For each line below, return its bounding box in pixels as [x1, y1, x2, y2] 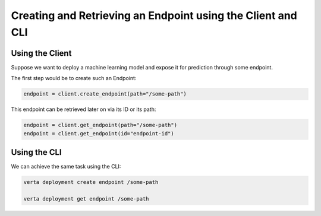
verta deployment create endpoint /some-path [23, 179, 159, 186]
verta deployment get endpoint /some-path [23, 195, 149, 202]
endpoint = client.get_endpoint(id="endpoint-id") [23, 130, 175, 136]
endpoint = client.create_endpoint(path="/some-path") [23, 91, 187, 97]
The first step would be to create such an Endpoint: [11, 75, 137, 82]
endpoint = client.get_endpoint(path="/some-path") [23, 122, 178, 129]
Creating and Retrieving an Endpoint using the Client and [11, 9, 297, 22]
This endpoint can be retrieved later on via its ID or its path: [11, 106, 156, 113]
